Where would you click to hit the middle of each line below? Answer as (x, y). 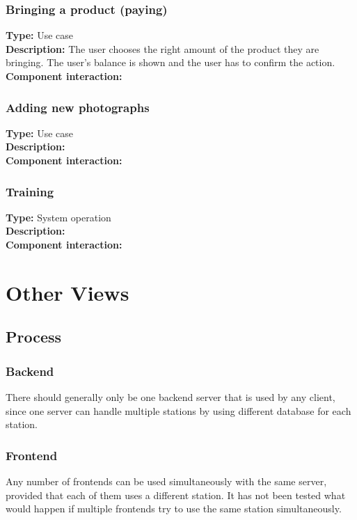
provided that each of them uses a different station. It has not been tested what (176, 495)
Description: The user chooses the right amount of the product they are (162, 48)
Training (30, 191)
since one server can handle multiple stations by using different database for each (178, 410)
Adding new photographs (78, 107)
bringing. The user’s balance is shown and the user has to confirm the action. (170, 62)
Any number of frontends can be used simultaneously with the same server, (166, 481)
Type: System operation (58, 217)
